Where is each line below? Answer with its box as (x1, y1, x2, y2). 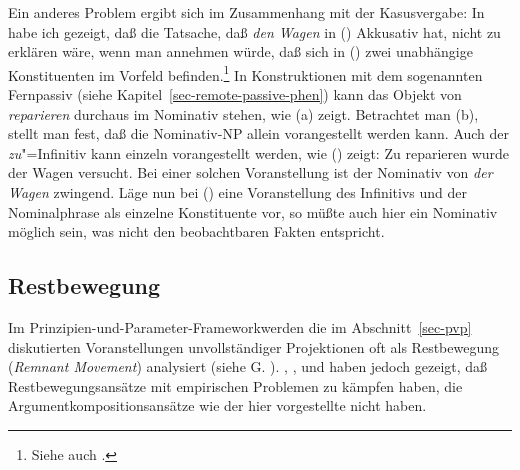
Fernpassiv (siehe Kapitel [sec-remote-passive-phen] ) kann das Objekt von (8, 84, 462, 105)
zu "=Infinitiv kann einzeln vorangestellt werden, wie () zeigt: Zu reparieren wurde (8, 142, 510, 163)
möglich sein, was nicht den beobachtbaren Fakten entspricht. (8, 221, 385, 242)
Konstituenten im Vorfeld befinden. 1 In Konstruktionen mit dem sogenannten (8, 61, 483, 85)
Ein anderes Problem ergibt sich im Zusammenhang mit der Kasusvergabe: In (8, 2, 485, 22)
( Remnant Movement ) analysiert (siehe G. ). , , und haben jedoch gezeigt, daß (8, 356, 488, 377)
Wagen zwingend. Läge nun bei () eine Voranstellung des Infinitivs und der (8, 182, 468, 202)
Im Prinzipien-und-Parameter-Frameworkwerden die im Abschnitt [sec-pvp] (8, 316, 472, 337)
